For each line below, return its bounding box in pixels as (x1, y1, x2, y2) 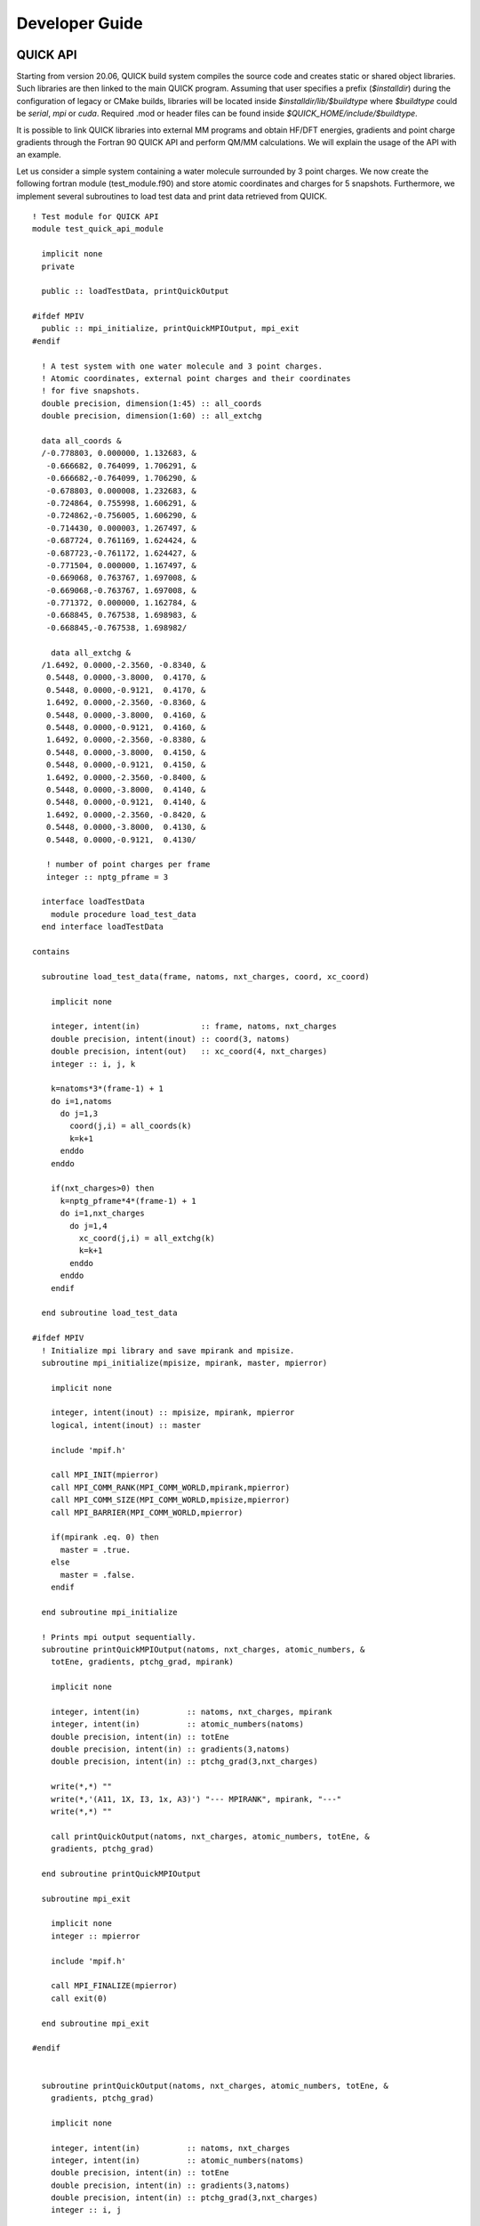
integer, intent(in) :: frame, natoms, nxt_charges (50, 1021, 337, 1032)
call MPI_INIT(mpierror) (50, 1470, 159, 1480)
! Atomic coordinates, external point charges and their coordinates (41, 374, 351, 384)
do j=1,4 (69, 1221, 108, 1231)
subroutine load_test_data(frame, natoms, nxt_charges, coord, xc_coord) (41, 971, 370, 981)
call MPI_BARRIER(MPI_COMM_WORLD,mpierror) (50, 1507, 244, 1517)
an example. (16, 150, 61, 160)
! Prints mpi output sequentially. (41, 1632, 197, 1642)
